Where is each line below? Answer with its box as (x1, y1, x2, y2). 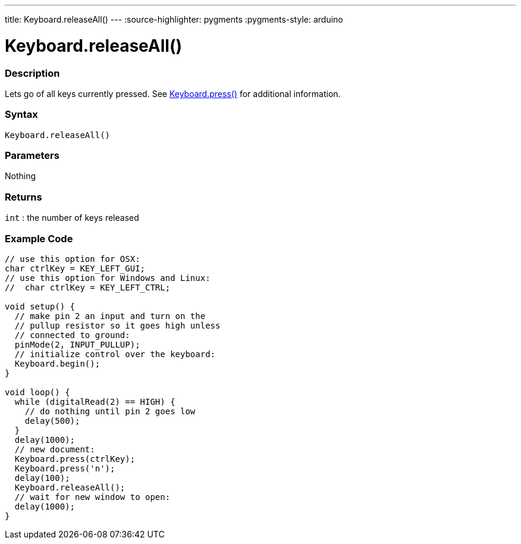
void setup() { (5, 301, 76, 311)
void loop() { (5, 387, 70, 397)
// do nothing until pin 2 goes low (24, 406, 196, 416)
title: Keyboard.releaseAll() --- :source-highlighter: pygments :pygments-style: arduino (5, 14, 343, 24)
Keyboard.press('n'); (14, 463, 115, 473)
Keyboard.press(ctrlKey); (14, 454, 136, 464)
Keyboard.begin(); (14, 358, 101, 368)
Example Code (5, 232, 73, 245)
